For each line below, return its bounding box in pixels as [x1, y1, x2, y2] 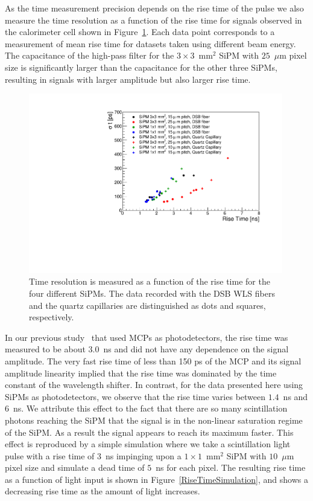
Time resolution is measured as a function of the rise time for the [29, 275, 270, 288]
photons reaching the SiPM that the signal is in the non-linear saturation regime [5, 413, 303, 426]
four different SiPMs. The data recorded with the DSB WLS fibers [29, 286, 275, 299]
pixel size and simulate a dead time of [5, 461, 145, 474]
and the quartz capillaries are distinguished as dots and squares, [29, 299, 266, 311]
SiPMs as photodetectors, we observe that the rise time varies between [5, 390, 266, 402]
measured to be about [5, 343, 86, 355]
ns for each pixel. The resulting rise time [156, 461, 306, 474]
